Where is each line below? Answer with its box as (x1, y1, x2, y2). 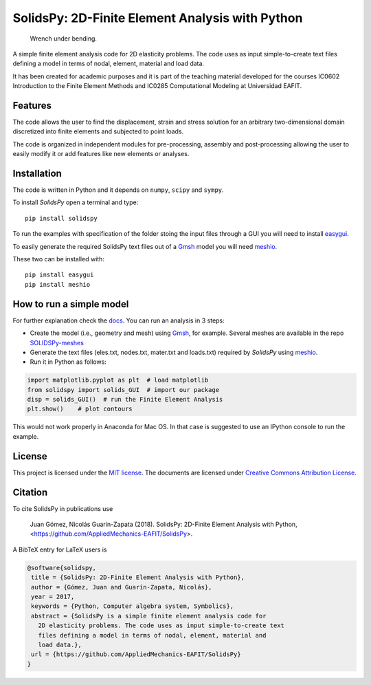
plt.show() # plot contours (27, 405, 133, 413)
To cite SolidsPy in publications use (12, 504, 113, 512)
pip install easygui (25, 271, 94, 279)
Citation (12, 486, 48, 498)
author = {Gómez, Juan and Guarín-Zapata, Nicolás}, (31, 583, 212, 591)
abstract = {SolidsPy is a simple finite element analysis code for (31, 612, 267, 620)
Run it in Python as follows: (30, 358, 106, 366)
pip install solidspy (25, 214, 98, 222)
